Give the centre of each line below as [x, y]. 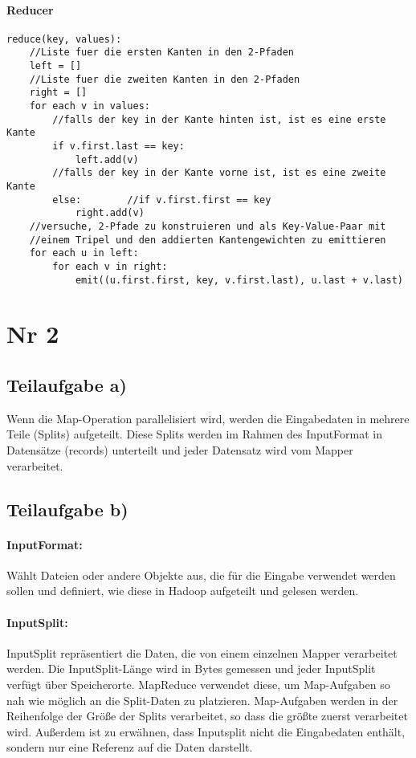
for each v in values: [90, 106]
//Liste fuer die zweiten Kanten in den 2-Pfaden [165, 79]
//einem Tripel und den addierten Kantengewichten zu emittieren [208, 240]
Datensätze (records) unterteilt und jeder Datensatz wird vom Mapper [180, 450]
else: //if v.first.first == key [162, 200]
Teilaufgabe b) [67, 509]
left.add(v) [107, 159]
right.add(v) [110, 213]
